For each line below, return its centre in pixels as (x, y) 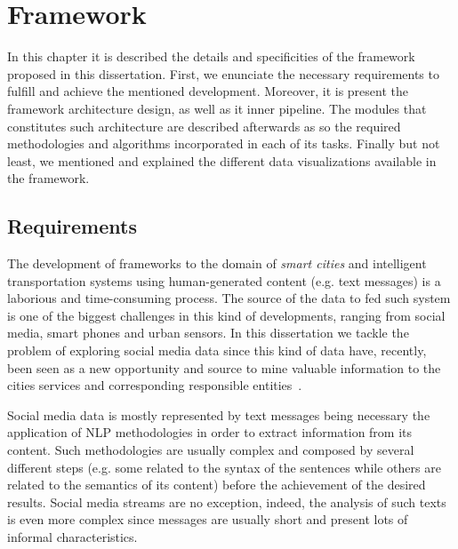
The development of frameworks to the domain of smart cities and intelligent (217, 263)
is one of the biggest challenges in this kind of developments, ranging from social (226, 315)
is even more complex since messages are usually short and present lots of (208, 519)
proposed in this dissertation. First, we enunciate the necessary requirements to (223, 73)
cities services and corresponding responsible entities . (155, 385)
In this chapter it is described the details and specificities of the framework (211, 56)
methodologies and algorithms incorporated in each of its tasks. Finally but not (224, 143)
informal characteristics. (72, 536)
